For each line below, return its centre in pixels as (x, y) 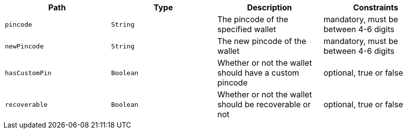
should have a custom (258, 73)
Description (270, 7)
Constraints (376, 7)
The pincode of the (253, 19)
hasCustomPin (28, 73)
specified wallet (247, 29)
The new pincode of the (262, 41)
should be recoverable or (264, 104)
